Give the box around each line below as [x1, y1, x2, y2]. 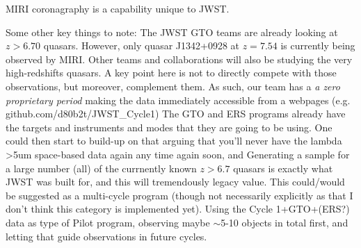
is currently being [280, 38, 355, 53]
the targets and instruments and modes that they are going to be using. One [6, 119, 332, 134]
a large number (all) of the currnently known [6, 160, 197, 175]
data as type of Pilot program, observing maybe [6, 215, 210, 229]
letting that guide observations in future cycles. [6, 229, 207, 243]
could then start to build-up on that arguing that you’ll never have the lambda [6, 133, 342, 148]
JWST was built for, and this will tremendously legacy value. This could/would [6, 174, 345, 189]
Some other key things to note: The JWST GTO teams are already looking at [6, 24, 338, 39]
